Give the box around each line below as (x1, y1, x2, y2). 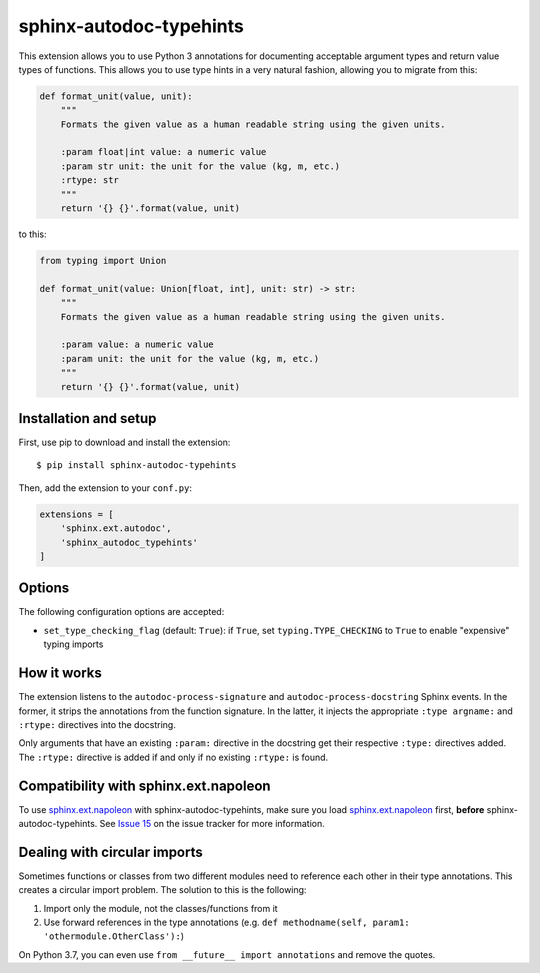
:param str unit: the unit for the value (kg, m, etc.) (60, 160, 341, 172)
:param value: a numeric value (60, 339, 214, 350)
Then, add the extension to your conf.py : (18, 481, 192, 494)
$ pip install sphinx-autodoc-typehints (36, 460, 237, 471)
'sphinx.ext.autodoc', (60, 523, 172, 534)
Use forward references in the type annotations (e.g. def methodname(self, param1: (43, 916, 410, 929)
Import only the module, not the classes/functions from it (43, 902, 279, 914)
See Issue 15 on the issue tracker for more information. (99, 818, 325, 830)
